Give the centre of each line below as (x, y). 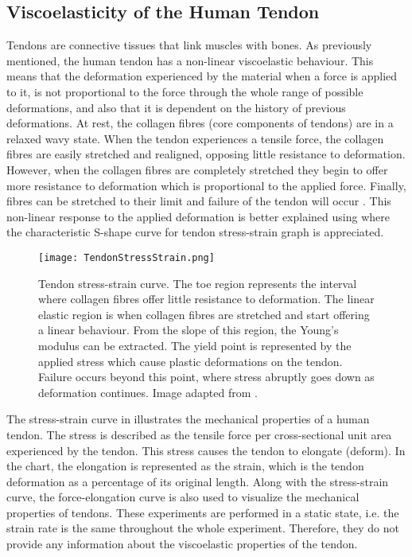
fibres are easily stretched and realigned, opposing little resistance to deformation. (206, 154)
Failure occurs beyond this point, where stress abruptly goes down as (206, 377)
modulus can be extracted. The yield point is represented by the (195, 345)
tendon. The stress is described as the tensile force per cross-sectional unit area (199, 434)
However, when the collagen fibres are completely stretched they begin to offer (197, 169)
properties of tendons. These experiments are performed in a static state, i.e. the (203, 512)
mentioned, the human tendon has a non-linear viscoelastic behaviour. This (190, 60)
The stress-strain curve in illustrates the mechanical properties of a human (188, 419)
